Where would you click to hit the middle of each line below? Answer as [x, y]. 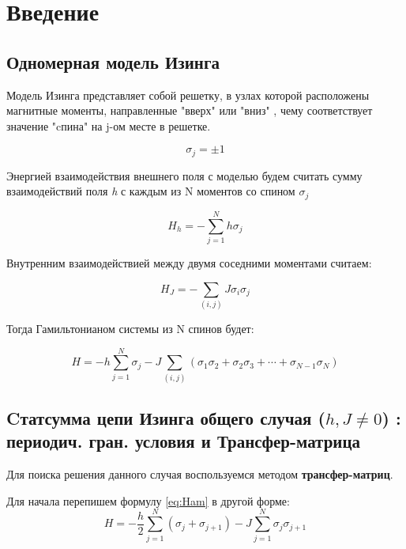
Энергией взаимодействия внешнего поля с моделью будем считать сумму [184, 175]
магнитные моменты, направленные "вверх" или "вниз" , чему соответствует [190, 110]
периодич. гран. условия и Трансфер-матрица [184, 441]
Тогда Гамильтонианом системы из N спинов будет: [130, 328]
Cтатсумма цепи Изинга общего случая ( [166, 418]
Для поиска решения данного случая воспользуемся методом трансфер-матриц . [200, 474]
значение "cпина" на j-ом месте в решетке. [109, 125]
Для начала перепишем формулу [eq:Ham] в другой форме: [148, 500]
